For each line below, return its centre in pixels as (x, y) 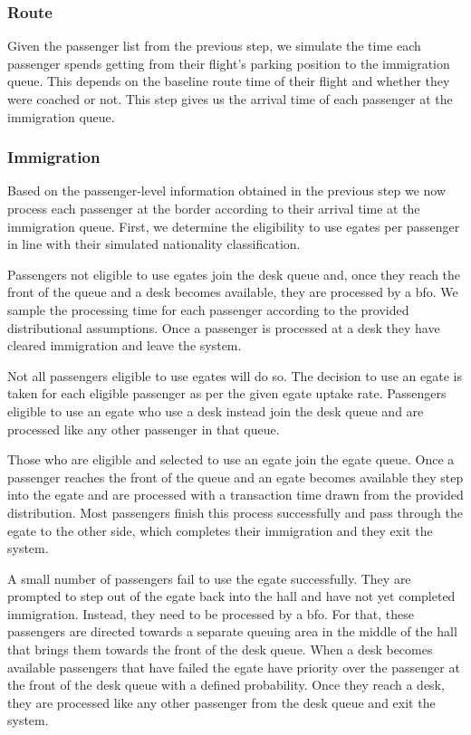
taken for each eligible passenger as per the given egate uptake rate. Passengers (227, 393)
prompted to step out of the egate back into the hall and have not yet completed (231, 596)
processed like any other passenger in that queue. (144, 429)
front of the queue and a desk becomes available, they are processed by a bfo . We (233, 292)
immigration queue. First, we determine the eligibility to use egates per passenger (234, 226)
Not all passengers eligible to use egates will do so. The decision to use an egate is (235, 375)
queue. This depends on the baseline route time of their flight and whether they (229, 81)
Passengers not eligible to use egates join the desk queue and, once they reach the (234, 274)
